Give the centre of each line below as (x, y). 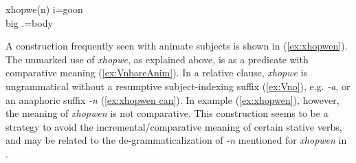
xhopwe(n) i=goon (44, 9)
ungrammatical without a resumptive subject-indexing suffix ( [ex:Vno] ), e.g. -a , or (178, 86)
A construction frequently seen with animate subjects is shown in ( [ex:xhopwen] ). (177, 46)
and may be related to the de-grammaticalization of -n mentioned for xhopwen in (176, 140)
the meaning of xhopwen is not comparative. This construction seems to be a (167, 113)
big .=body (29, 22)
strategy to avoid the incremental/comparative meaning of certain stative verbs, (174, 126)
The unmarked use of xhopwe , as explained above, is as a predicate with (157, 59)
